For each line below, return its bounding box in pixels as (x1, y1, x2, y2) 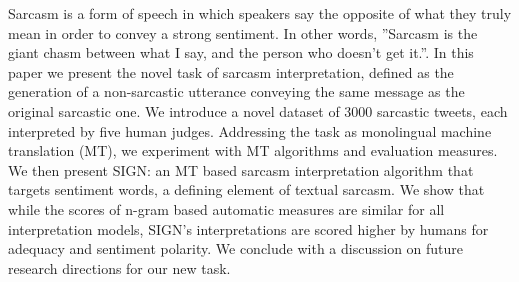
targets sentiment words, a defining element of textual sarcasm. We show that (8, 179, 485, 200)
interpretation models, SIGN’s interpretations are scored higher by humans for (8, 218, 489, 239)
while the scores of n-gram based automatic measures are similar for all (8, 198, 445, 219)
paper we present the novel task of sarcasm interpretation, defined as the (8, 61, 454, 82)
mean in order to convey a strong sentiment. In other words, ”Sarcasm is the (8, 22, 478, 43)
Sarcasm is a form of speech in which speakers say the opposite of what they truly (8, 3, 512, 23)
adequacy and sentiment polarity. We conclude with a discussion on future (8, 238, 464, 259)
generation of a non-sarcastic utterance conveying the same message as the (8, 81, 465, 102)
